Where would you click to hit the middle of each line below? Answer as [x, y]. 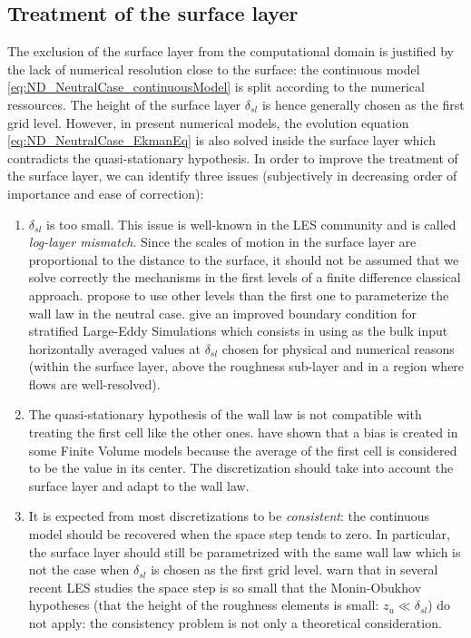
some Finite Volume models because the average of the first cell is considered [243, 450]
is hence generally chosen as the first [363, 104]
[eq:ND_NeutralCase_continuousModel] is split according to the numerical [216, 87]
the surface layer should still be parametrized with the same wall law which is [245, 551]
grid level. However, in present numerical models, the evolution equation [208, 122]
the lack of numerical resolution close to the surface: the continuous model [214, 69]
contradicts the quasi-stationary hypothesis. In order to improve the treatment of [233, 157]
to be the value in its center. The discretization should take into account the [241, 468]
